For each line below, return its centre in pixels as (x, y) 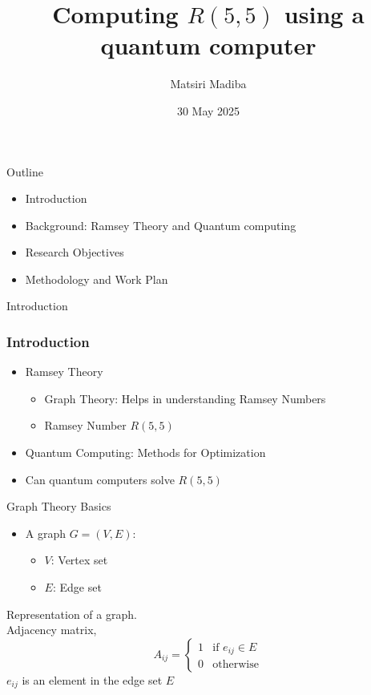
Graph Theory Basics (59, 506)
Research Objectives (75, 252)
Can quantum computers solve (100, 479)
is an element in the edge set (92, 679)
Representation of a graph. (72, 614)
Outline (25, 171)
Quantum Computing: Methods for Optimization (145, 453)
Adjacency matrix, (52, 630)
